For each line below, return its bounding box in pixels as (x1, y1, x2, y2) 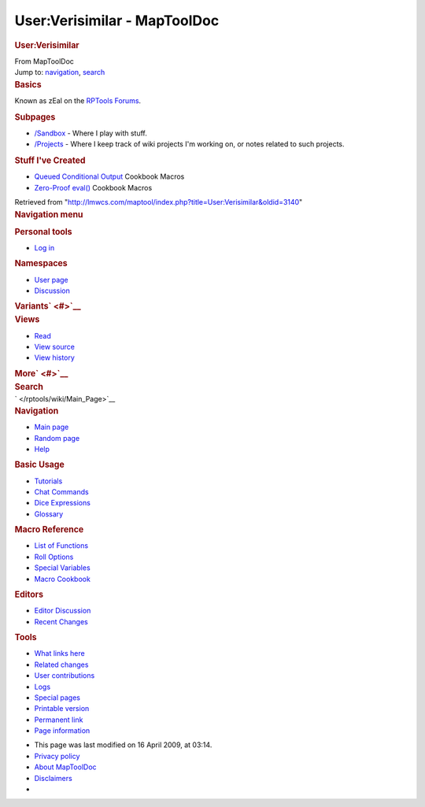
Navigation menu (14, 209, 83, 220)
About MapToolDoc (34, 762, 98, 772)
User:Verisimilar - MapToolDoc (14, 12, 220, 29)
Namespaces (14, 258, 68, 269)
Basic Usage (14, 459, 65, 470)
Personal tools (14, 226, 72, 237)
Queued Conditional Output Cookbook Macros (34, 172, 185, 181)
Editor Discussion (34, 606, 91, 616)
